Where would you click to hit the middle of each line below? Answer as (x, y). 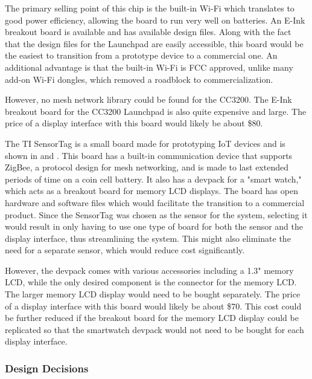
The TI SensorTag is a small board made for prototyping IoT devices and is (145, 143)
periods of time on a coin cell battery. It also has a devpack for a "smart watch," (153, 179)
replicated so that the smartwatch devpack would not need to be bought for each (154, 329)
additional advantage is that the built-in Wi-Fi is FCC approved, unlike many (149, 67)
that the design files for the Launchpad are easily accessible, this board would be (154, 43)
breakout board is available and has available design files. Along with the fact (148, 32)
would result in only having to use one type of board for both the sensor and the (154, 226)
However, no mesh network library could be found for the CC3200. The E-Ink (148, 99)
